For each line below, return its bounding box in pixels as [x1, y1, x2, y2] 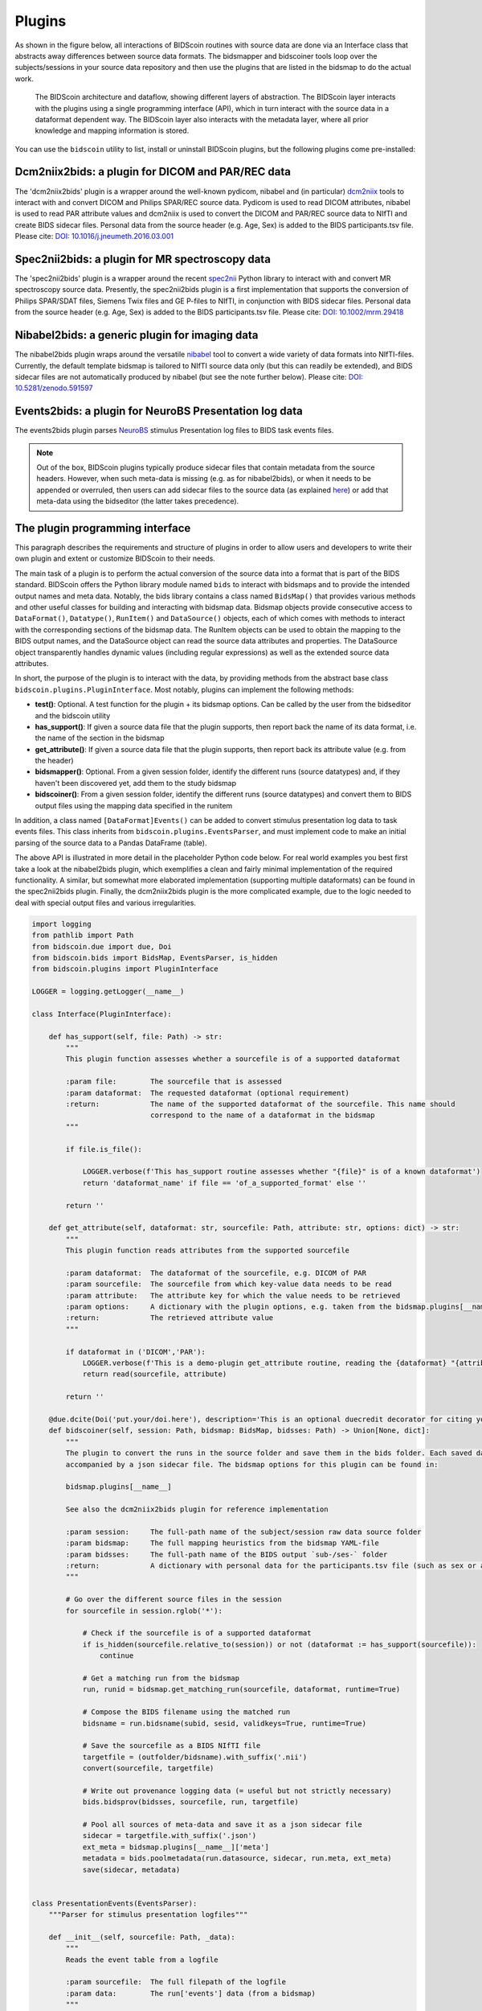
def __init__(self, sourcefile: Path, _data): [48, 1932, 236, 1942]
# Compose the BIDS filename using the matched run [82, 1708, 291, 1717]
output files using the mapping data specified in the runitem [35, 800, 233, 810]
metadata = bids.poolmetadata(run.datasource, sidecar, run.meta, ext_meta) [82, 1854, 393, 1863]
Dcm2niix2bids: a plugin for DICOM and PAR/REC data [14, 165, 291, 179]
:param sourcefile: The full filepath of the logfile [65, 1977, 287, 1987]
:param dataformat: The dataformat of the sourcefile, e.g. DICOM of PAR [65, 1268, 367, 1277]
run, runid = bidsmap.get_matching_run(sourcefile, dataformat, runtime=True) [82, 1685, 401, 1694]
